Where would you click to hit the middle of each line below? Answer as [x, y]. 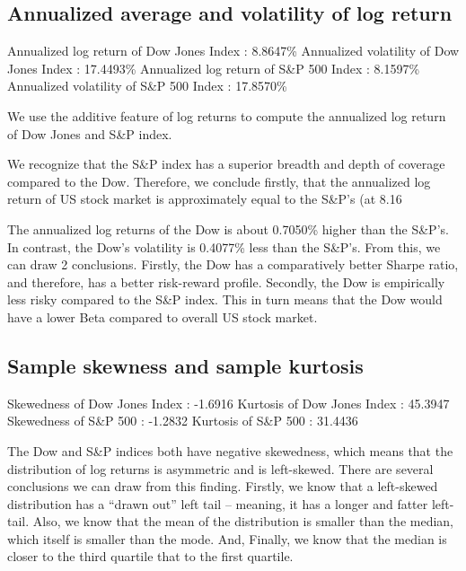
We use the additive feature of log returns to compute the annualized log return [227, 115]
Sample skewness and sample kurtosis [185, 365]
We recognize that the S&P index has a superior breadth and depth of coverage [226, 164]
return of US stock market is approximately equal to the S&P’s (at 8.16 [205, 199]
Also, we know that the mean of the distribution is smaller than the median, [243, 521]
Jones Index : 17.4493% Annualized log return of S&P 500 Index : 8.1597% [214, 68]
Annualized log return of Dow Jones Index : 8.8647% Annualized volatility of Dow [233, 51]
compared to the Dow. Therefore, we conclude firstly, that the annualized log [219, 181]
